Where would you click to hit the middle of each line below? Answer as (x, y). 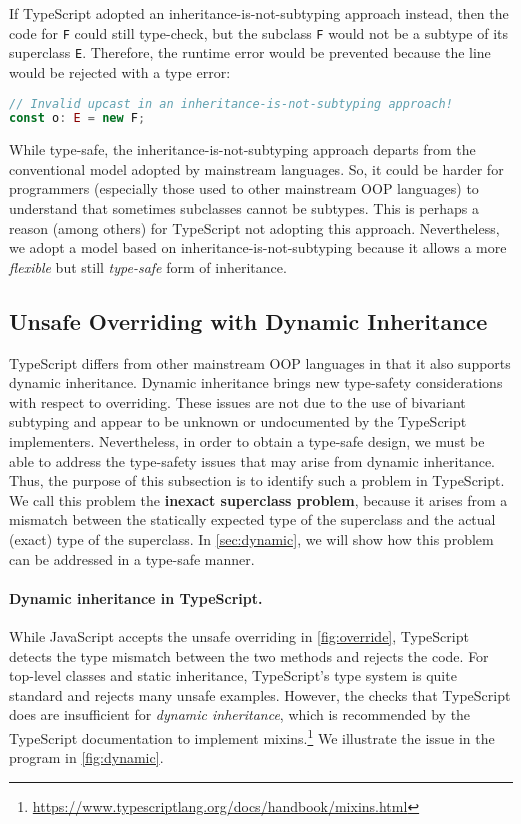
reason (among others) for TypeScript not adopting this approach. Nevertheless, (254, 227)
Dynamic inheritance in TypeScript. (136, 597)
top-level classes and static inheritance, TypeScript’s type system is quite (233, 675)
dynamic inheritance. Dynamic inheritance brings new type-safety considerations (256, 382)
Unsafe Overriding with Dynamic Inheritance (248, 320)
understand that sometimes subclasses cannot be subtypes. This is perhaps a (244, 208)
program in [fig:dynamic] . (86, 757)
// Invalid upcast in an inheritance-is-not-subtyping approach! (231, 103)
